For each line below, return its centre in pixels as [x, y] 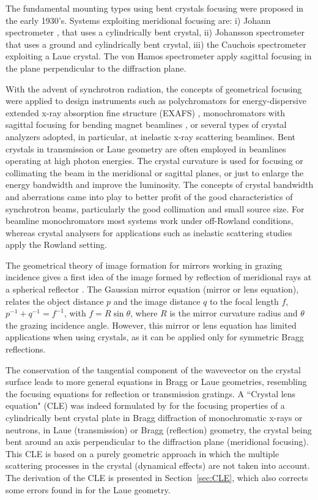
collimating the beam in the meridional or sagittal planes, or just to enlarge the [155, 172]
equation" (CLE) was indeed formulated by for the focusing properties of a [145, 405]
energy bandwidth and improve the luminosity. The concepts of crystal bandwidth [160, 185]
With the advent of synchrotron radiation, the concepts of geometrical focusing [154, 88]
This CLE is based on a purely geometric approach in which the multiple [142, 453]
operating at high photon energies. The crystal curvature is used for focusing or [154, 161]
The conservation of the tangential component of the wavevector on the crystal [153, 369]
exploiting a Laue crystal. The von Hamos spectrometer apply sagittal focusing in [159, 56]
